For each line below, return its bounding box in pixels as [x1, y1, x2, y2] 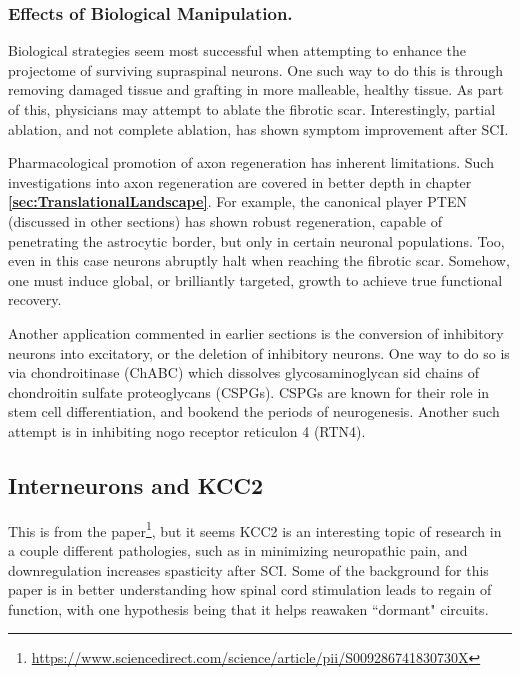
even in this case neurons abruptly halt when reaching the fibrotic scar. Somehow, [8, 250, 510, 271]
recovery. [8, 289, 62, 310]
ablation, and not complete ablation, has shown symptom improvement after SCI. [8, 118, 509, 139]
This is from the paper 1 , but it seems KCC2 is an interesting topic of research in [8, 517, 502, 541]
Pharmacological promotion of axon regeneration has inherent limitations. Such [8, 152, 494, 173]
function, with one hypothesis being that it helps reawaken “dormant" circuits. [8, 598, 489, 619]
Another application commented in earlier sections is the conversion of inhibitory [8, 322, 504, 343]
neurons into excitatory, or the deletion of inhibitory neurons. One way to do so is [8, 342, 510, 363]
